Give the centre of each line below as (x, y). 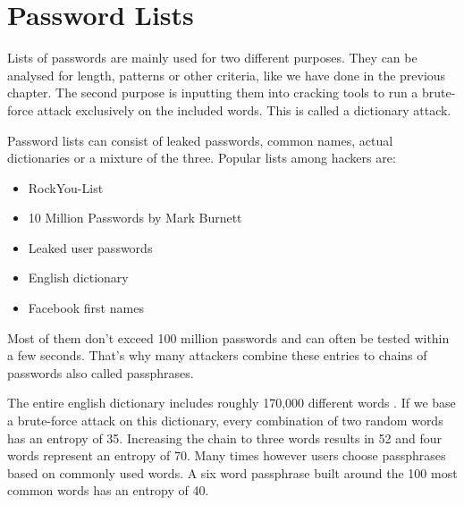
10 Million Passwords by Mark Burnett (135, 218)
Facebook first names (86, 308)
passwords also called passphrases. (101, 372)
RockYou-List (66, 187)
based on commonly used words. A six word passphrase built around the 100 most (232, 472)
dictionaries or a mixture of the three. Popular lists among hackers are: (202, 158)
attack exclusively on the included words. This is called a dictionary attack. (244, 109)
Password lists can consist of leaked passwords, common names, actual (200, 140)
